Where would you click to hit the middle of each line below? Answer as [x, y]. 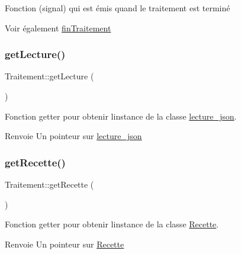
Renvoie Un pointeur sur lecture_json [73, 136]
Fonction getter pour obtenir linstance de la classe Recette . [112, 224]
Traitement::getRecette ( [49, 184]
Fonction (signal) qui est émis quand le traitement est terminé [118, 8]
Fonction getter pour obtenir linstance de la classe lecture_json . [121, 116]
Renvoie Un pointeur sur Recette [65, 244]
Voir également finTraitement [58, 28]
